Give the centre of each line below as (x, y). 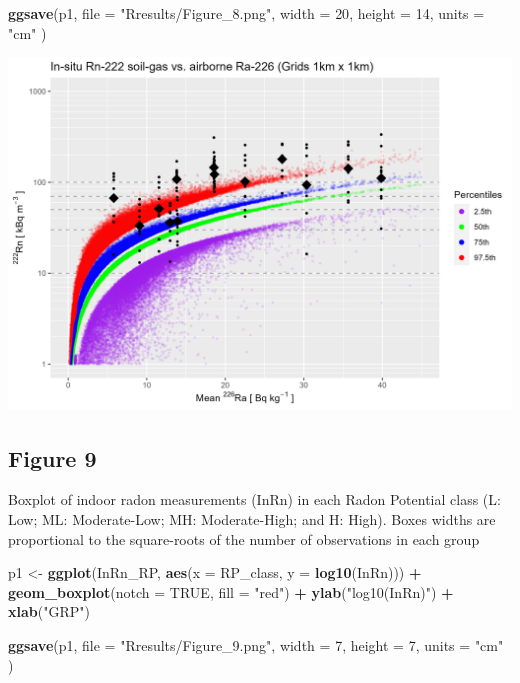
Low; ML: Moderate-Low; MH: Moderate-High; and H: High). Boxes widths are (252, 518)
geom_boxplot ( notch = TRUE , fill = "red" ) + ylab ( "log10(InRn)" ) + (231, 591)
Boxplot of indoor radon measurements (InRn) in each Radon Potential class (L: (254, 499)
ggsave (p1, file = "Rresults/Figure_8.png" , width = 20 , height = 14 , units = (246, 13)
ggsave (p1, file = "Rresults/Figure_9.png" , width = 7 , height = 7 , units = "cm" (256, 644)
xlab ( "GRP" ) (49, 611)
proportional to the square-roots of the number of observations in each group (244, 538)
